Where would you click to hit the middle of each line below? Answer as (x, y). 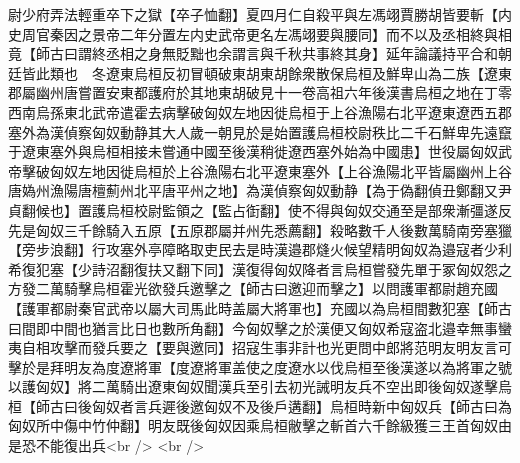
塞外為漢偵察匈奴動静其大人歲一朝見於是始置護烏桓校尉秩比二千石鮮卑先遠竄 (260, 131)
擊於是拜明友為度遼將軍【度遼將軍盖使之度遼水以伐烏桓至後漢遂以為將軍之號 (260, 366)
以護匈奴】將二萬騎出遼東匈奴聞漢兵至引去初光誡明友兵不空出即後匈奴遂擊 (253, 386)
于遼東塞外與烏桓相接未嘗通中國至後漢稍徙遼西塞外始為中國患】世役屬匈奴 (253, 151)
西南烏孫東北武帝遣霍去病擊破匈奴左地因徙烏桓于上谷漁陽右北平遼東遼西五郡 (260, 111)
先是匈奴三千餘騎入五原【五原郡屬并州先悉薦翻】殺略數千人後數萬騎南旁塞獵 (260, 229)
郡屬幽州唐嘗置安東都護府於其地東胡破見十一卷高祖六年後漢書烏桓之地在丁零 (260, 92)
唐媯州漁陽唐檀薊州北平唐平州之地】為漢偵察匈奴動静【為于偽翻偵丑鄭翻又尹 (260, 190)
